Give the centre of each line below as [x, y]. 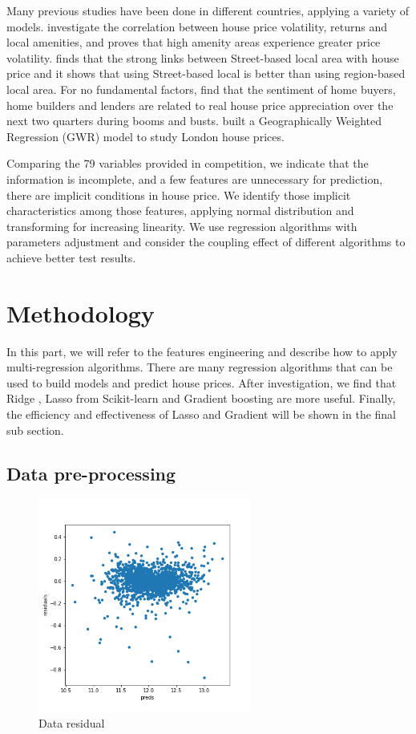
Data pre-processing [91, 473]
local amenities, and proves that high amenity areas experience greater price [194, 42]
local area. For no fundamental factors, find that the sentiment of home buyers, [201, 89]
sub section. [35, 430]
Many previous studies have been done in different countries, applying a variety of [208, 10]
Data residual [72, 722]
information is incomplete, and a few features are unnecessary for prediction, [195, 178]
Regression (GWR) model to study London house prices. [145, 136]
